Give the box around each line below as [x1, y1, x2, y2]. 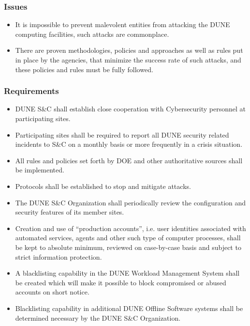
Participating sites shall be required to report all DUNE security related [15, 129, 229, 140]
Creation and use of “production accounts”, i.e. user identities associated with [15, 223, 246, 233]
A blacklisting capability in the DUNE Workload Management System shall [15, 268, 240, 278]
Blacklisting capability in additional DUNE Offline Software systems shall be [15, 303, 243, 313]
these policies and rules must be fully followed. [15, 64, 153, 74]
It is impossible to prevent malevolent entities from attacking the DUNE [15, 19, 230, 30]
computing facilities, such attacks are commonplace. [15, 29, 169, 39]
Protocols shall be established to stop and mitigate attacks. [15, 181, 191, 191]
